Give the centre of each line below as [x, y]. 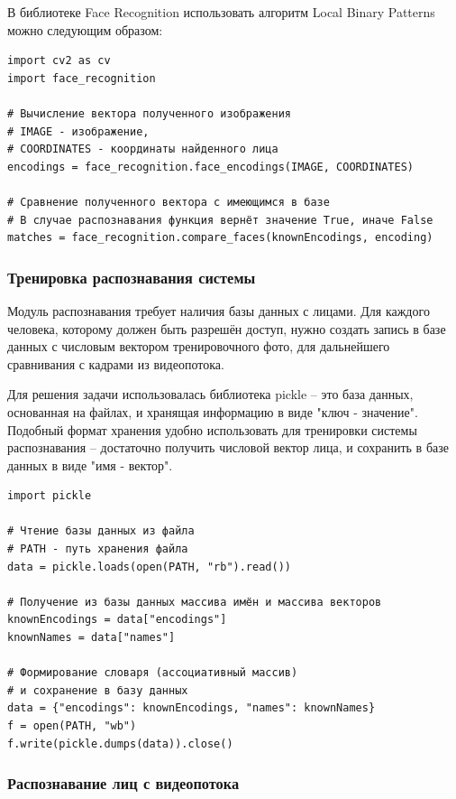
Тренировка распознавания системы [132, 277]
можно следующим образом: [85, 29]
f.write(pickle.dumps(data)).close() [120, 743]
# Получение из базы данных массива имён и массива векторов [195, 602]
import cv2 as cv [59, 61]
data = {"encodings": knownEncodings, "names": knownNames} [192, 708]
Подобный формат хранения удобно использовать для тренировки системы [212, 429]
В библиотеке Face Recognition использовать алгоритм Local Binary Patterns [221, 12]
